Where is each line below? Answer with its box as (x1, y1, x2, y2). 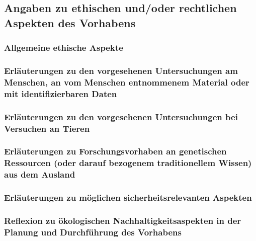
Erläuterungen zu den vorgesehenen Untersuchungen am (4, 64, 238, 76)
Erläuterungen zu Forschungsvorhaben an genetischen (4, 145, 227, 157)
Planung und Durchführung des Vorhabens (4, 225, 182, 238)
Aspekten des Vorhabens (4, 15, 136, 30)
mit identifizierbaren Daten (4, 87, 117, 100)
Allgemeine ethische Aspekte (4, 41, 123, 54)
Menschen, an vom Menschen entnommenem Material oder (4, 75, 249, 88)
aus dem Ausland (4, 168, 75, 181)
